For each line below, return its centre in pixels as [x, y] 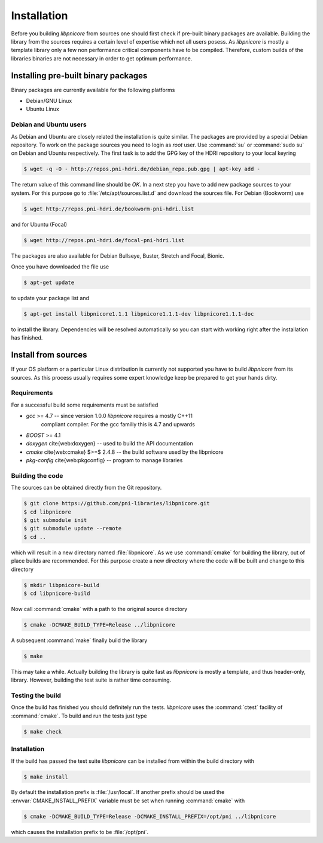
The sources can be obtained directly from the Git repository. [86, 488]
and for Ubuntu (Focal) [39, 224]
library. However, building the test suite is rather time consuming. [91, 680]
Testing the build [36, 695]
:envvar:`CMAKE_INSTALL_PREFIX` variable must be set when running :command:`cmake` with [128, 801]
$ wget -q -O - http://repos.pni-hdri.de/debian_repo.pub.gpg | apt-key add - [142, 169]
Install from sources [49, 355]
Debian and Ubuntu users [49, 124]
